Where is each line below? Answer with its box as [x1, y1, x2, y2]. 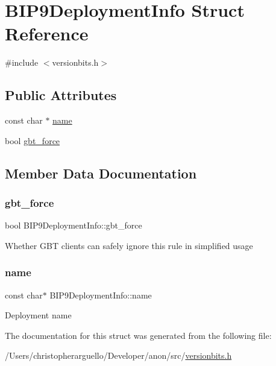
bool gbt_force [5, 134, 60, 147]
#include [5, 56, 39, 69]
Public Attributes [5, 86, 117, 104]
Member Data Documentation [5, 163, 197, 182]
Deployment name [5, 309, 72, 321]
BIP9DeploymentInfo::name [49, 288, 152, 301]
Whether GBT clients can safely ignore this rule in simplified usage [5, 239, 253, 251]
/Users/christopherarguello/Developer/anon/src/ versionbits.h [5, 349, 232, 362]
